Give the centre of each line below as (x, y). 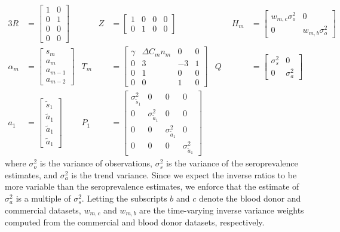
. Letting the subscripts (124, 198)
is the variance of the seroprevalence (232, 163)
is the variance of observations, (96, 163)
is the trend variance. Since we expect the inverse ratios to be (184, 174)
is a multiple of (43, 198)
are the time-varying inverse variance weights (222, 210)
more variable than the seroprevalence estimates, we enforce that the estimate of (152, 186)
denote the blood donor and (250, 198)
